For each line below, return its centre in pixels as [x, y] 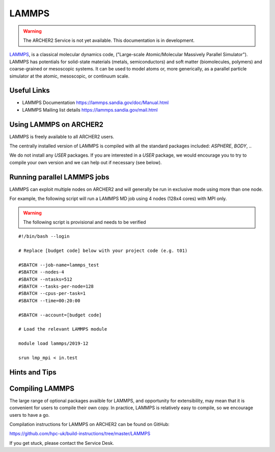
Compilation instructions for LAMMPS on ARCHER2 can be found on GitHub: [90, 424]
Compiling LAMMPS [42, 388]
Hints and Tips [33, 372]
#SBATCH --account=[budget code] [60, 315]
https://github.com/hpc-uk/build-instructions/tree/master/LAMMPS [80, 434]
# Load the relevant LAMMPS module [63, 329]
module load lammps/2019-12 [53, 344]
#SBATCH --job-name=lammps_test [59, 265]
